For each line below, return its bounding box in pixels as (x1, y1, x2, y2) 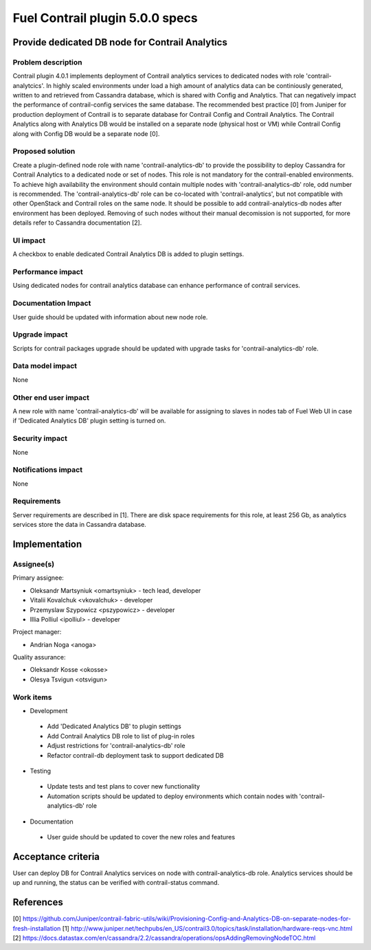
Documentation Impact (12, 299, 91, 308)
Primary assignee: (12, 574, 65, 582)
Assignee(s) (12, 559, 55, 569)
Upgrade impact (12, 330, 68, 339)
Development (30, 707, 68, 714)
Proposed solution (12, 146, 76, 156)
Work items (12, 692, 52, 702)
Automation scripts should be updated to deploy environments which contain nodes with (47, 792, 298, 800)
